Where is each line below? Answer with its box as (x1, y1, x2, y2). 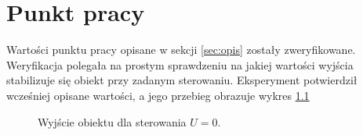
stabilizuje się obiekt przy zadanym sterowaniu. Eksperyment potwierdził (6, 72, 358, 88)
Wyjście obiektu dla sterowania (38, 113, 187, 130)
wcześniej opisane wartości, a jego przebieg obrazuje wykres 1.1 (6, 87, 310, 103)
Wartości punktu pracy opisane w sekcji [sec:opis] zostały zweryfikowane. (6, 41, 356, 58)
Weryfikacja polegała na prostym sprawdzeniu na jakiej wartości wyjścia (6, 56, 354, 73)
